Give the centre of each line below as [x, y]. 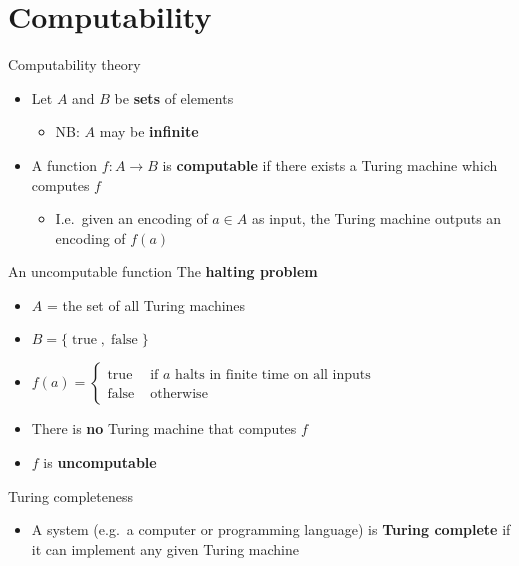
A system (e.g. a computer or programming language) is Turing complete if [271, 529]
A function [64, 164]
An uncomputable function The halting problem [163, 271]
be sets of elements [174, 97]
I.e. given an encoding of [131, 218]
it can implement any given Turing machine [165, 548]
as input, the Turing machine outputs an [376, 218]
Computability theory [74, 64]
